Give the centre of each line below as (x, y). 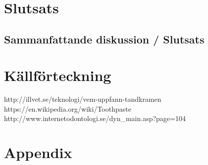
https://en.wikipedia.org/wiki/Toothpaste (68, 108)
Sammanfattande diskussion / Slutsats (104, 39)
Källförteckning (58, 75)
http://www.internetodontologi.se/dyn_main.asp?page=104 (95, 118)
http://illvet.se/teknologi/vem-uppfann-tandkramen (83, 99)
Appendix (38, 152)
